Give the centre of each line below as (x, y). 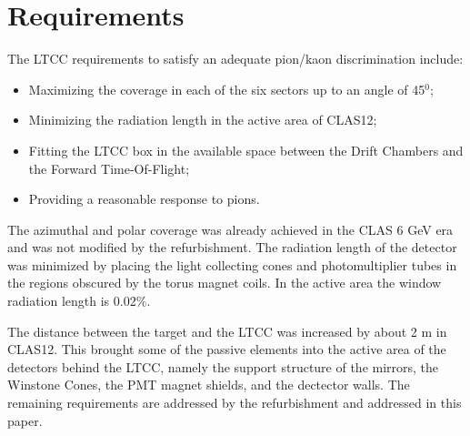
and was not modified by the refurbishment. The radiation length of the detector (232, 247)
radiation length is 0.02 (72, 301)
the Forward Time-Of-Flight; (109, 168)
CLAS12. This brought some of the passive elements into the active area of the (227, 349)
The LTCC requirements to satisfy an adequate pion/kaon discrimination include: (235, 59)
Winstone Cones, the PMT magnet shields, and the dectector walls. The (209, 385)
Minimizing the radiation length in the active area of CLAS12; (203, 120)
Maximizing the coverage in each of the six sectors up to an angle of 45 (227, 89)
